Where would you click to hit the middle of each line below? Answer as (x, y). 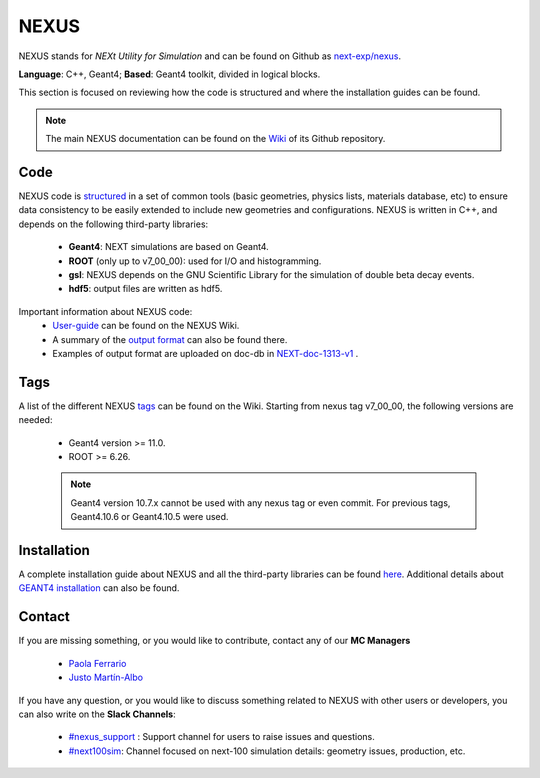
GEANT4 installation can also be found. (99, 588)
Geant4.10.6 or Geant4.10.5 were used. (149, 517)
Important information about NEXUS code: (105, 311)
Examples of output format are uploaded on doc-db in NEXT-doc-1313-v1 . (205, 353)
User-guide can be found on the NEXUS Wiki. (146, 326)
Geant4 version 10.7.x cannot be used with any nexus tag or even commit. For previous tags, (260, 502)
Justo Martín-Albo (106, 677)
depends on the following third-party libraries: (113, 224)
